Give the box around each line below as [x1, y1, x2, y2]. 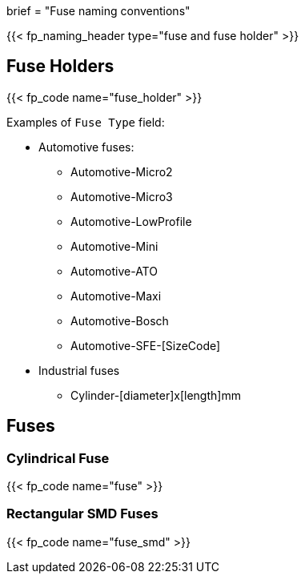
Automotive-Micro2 [70, 164, 173, 179]
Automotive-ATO [70, 264, 158, 278]
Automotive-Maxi [70, 288, 162, 303]
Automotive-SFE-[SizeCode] [70, 338, 221, 352]
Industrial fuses [38, 363, 120, 377]
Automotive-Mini [70, 239, 159, 253]
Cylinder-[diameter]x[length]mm [70, 388, 241, 402]
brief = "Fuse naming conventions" [6, 4, 191, 18]
